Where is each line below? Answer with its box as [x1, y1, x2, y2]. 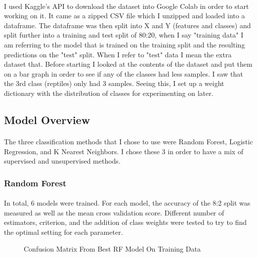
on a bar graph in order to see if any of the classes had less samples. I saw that [4, 68, 243, 79]
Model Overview [4, 112, 90, 127]
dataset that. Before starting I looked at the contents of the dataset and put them [4, 59, 253, 69]
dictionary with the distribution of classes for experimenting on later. [4, 87, 214, 98]
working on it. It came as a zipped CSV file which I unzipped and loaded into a [4, 10, 245, 21]
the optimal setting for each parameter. [4, 226, 123, 237]
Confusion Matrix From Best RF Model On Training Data [24, 243, 201, 254]
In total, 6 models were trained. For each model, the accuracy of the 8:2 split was [4, 198, 251, 208]
